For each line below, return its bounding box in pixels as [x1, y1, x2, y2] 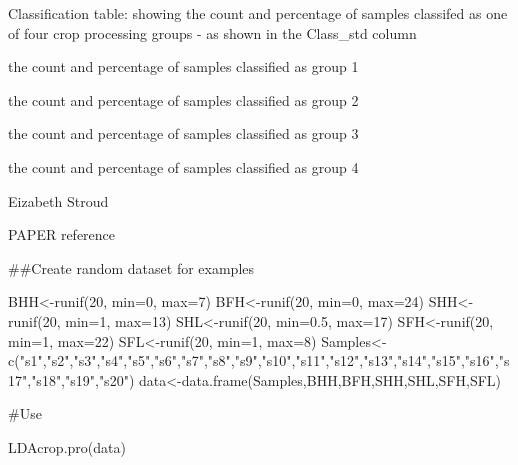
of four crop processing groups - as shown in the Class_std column [8, 22, 417, 43]
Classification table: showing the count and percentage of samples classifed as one [8, 3, 508, 23]
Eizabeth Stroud [8, 190, 109, 211]
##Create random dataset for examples [8, 257, 255, 278]
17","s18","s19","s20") [8, 369, 135, 390]
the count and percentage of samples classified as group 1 [8, 56, 359, 77]
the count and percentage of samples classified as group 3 [8, 123, 359, 144]
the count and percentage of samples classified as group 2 [8, 89, 359, 110]
